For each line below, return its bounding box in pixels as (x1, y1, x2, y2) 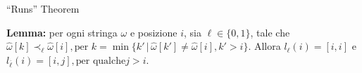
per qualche (75, 55, 126, 66)
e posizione (130, 25, 177, 39)
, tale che (250, 25, 290, 39)
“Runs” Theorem (6, 1, 80, 15)
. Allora (248, 39, 281, 53)
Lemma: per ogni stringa (6, 25, 118, 39)
